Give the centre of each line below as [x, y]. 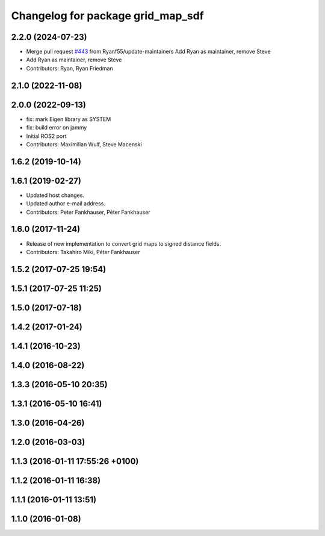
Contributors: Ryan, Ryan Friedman [70, 68]
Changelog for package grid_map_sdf [107, 16]
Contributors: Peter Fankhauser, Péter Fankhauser [88, 212]
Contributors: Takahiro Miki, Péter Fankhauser [83, 252]
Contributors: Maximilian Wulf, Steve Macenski [84, 144]
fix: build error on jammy [57, 128]
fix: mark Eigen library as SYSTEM [69, 119]
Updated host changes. [55, 195]
